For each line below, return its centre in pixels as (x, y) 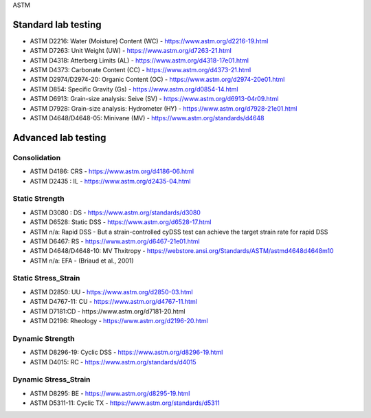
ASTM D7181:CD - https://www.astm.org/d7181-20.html (108, 311)
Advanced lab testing (59, 137)
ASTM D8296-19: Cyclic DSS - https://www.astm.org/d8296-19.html (126, 352)
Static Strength (38, 199)
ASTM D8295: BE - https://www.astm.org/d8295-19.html (110, 393)
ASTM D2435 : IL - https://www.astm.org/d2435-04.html (110, 181)
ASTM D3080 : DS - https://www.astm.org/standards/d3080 (115, 212)
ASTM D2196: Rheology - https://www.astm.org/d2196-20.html (119, 320)
